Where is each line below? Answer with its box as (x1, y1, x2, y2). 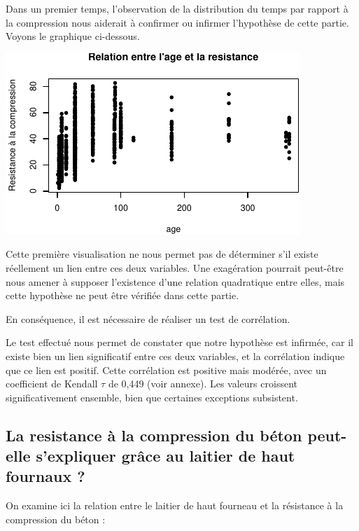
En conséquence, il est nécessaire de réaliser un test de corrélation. (6, 311, 290, 326)
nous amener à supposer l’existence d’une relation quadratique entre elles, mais (6, 274, 345, 289)
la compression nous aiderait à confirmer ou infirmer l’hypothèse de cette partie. (6, 15, 349, 29)
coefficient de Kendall (6, 376, 98, 391)
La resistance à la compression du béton (6, 424, 302, 446)
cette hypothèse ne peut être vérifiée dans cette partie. (6, 288, 239, 303)
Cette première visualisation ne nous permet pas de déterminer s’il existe (6, 247, 318, 261)
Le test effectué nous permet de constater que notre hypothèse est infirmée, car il (6, 335, 353, 350)
